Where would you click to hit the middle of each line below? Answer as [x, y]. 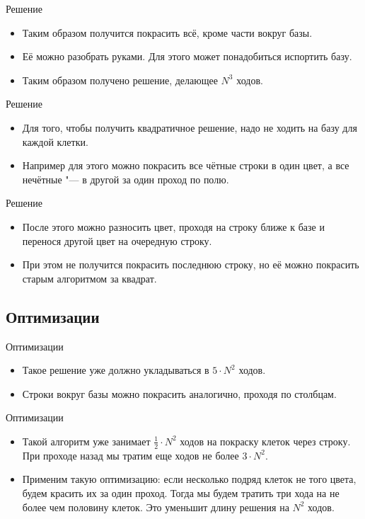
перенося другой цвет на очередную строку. [117, 240]
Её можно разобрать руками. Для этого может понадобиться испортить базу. [187, 56]
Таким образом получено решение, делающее [120, 80]
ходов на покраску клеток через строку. [265, 441]
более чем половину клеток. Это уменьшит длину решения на [156, 507]
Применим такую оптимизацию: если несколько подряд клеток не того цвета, [189, 479]
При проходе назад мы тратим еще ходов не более [131, 455]
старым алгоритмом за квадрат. [89, 278]
